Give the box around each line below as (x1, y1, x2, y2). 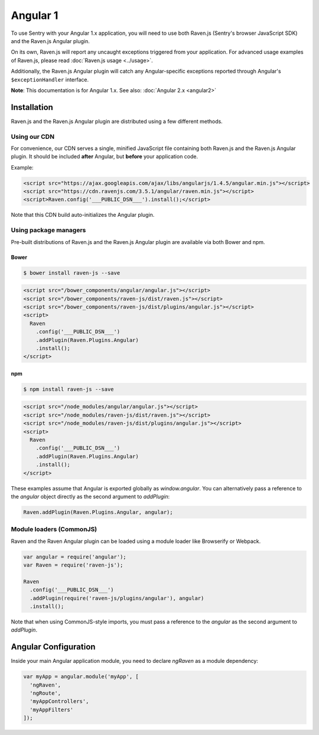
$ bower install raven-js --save (23, 269, 121, 276)
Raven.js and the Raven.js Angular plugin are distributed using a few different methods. (11, 118, 223, 125)
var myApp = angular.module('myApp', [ (23, 674, 139, 680)
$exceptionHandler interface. (11, 76, 89, 83)
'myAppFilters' (30, 706, 74, 713)
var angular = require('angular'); (23, 553, 126, 560)
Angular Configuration (11, 642, 96, 652)
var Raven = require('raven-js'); (23, 562, 123, 568)
